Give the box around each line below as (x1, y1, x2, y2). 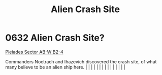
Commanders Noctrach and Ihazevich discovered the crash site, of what (5, 58, 157, 64)
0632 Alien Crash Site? (5, 32, 105, 44)
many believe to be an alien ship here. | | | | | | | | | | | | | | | (5, 64, 125, 70)
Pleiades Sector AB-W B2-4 (5, 49, 63, 55)
